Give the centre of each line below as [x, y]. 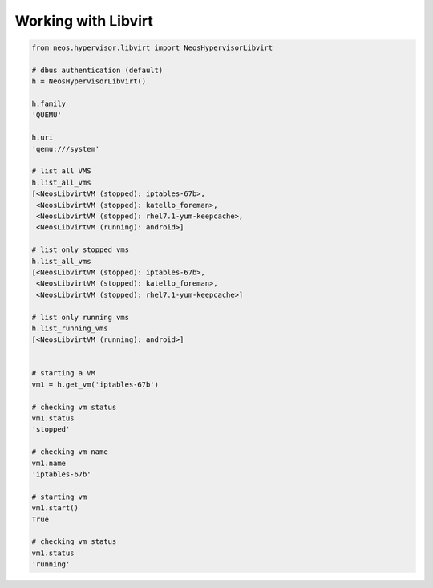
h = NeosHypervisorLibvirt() [89, 81]
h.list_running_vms [70, 328]
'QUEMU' [47, 115]
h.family [49, 104]
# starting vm [59, 497]
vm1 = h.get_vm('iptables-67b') [95, 384]
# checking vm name [70, 452]
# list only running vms [81, 317]
